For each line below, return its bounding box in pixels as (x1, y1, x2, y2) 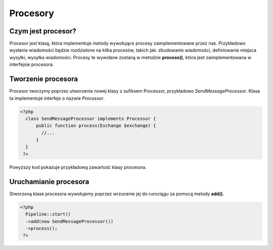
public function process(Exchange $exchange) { (36, 123, 156, 129)
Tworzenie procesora (9, 75, 78, 84)
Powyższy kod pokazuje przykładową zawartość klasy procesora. (9, 164, 147, 170)
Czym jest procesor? (9, 27, 76, 35)
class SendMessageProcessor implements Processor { (25, 115, 156, 121)
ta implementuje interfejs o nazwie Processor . (9, 95, 105, 101)
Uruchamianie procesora (9, 177, 89, 186)
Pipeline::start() (25, 212, 71, 217)
